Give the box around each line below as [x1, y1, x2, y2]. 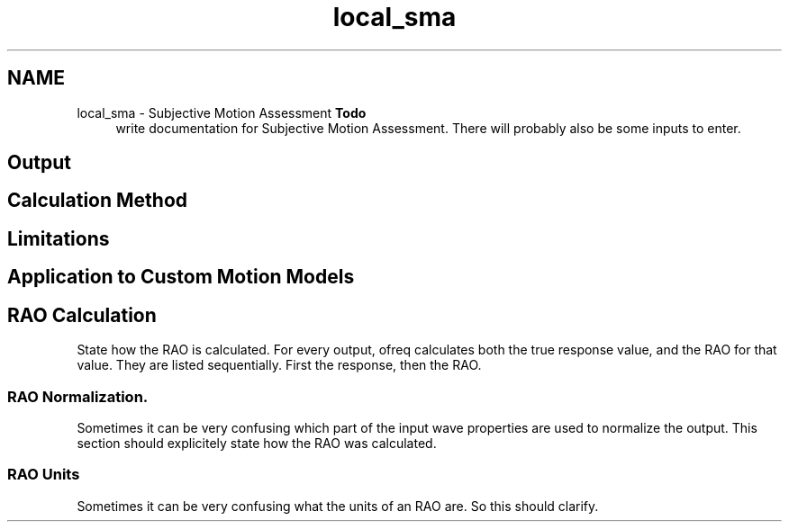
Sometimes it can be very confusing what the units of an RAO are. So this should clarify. [77, 498, 599, 514]
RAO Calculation [7, 303, 157, 327]
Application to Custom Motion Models [7, 265, 355, 289]
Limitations [7, 227, 110, 250]
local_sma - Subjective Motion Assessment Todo [77, 104, 367, 121]
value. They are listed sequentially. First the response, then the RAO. [77, 357, 482, 373]
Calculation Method [7, 189, 188, 212]
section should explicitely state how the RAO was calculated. [77, 435, 437, 451]
